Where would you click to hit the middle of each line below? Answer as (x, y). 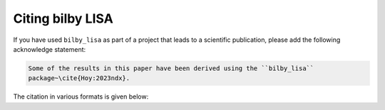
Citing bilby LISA (63, 18)
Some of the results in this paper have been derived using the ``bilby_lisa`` (171, 68)
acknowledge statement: (50, 49)
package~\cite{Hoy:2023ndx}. (79, 78)
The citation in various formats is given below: (81, 97)
